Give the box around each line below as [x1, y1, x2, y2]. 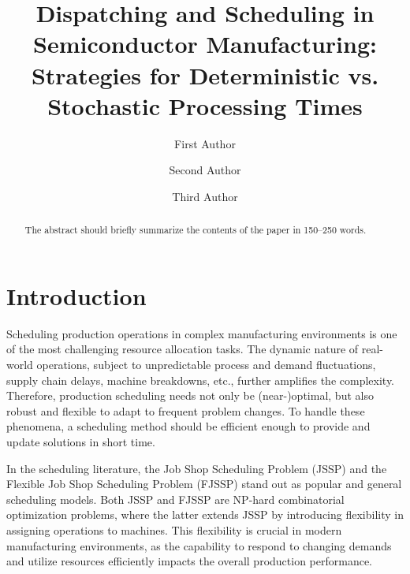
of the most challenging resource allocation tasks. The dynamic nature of [6, 341, 359, 357]
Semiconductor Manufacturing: [33, 28, 377, 60]
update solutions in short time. [6, 434, 155, 450]
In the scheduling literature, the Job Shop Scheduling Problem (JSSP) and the [6, 460, 387, 476]
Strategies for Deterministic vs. [31, 58, 379, 91]
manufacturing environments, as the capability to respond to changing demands [6, 537, 392, 553]
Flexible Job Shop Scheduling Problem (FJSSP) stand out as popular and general [6, 475, 402, 492]
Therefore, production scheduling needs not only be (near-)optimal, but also [6, 387, 374, 404]
